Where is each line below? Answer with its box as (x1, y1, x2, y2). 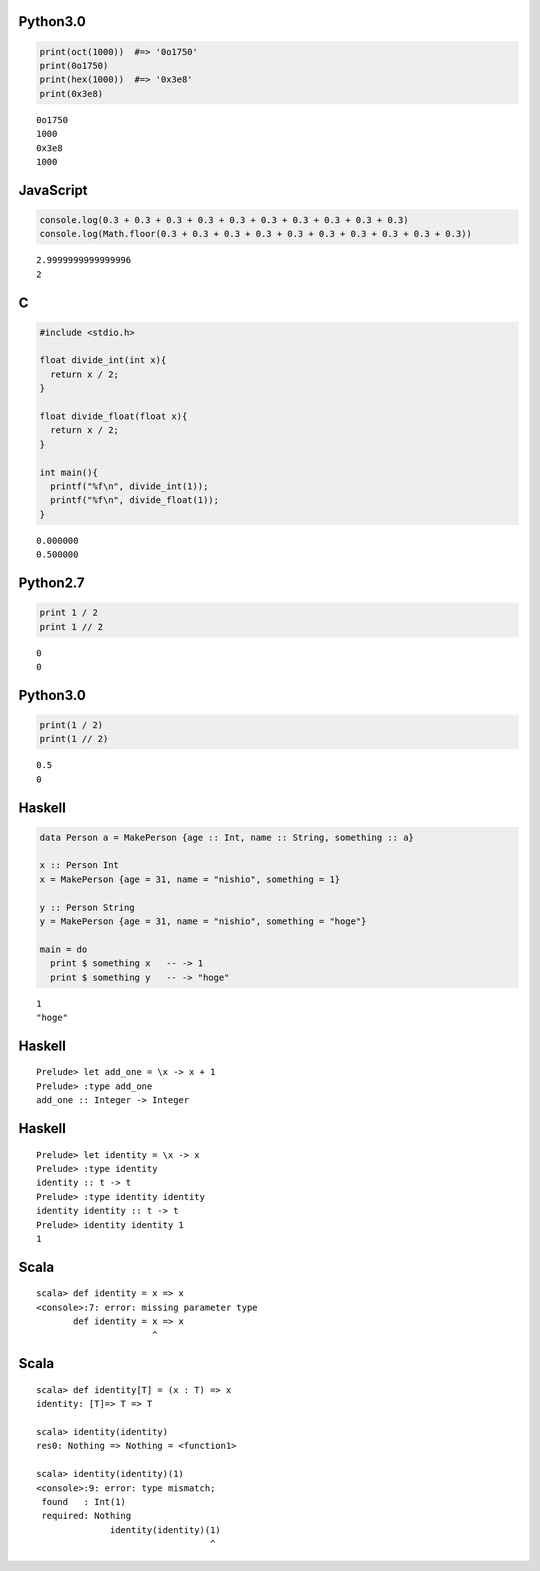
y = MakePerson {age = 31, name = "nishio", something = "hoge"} (39, 916, 367, 927)
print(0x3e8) (39, 88, 104, 99)
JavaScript (18, 181, 89, 199)
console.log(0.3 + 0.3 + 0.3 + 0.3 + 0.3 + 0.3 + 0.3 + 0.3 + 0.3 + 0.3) (39, 214, 409, 225)
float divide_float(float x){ (39, 411, 188, 422)
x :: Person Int (39, 860, 120, 871)
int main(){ (39, 466, 99, 478)
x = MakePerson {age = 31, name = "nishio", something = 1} (39, 873, 341, 885)
